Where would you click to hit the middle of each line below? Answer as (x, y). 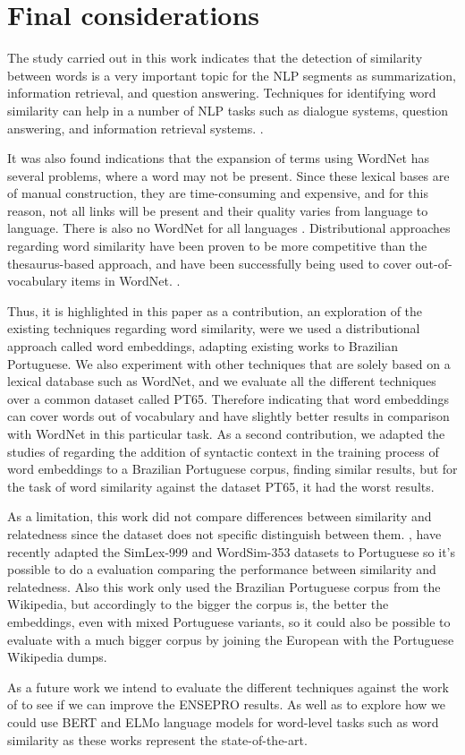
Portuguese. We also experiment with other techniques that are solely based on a (229, 363)
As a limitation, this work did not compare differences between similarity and (220, 516)
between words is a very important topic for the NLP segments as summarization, (232, 75)
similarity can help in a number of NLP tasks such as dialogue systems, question (228, 110)
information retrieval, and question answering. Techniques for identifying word (222, 93)
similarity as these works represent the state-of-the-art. (157, 739)
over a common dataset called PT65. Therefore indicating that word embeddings (228, 398)
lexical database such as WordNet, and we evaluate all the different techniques (222, 381)
